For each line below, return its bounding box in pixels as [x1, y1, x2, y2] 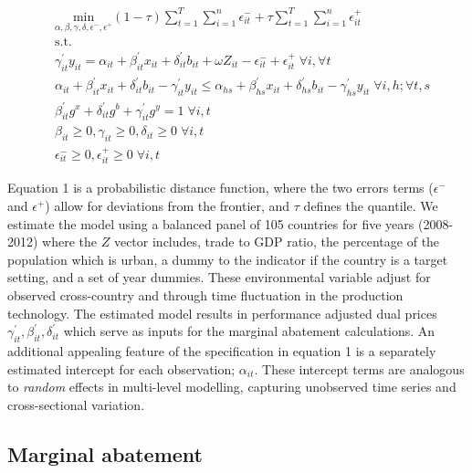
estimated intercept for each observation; [7, 359, 236, 378]
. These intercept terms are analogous [254, 359, 465, 378]
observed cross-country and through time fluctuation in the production [7, 285, 404, 304]
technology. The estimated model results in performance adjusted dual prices [7, 303, 437, 322]
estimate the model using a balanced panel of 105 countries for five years [7, 214, 414, 233]
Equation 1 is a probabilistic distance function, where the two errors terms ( [7, 178, 434, 197]
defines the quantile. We [303, 196, 438, 215]
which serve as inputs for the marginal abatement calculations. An [63, 321, 435, 341]
